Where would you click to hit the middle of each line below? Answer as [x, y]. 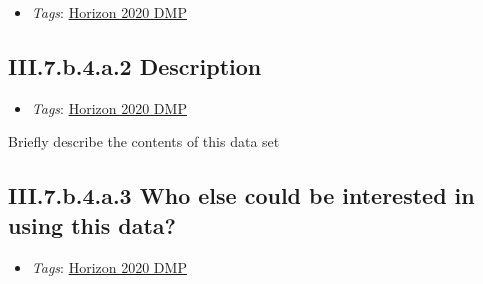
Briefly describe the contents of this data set [144, 141]
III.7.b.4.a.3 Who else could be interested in [241, 195]
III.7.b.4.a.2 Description [135, 65]
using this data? [92, 224]
